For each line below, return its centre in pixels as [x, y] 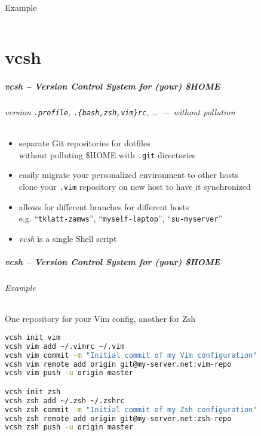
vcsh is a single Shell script [68, 238]
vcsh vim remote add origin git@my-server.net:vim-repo [118, 364]
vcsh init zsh [33, 392]
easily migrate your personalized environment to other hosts [129, 175]
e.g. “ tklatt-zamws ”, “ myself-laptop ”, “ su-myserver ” [120, 218]
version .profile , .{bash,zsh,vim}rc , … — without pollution [120, 111]
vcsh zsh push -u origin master [69, 427]
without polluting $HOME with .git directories [107, 154]
